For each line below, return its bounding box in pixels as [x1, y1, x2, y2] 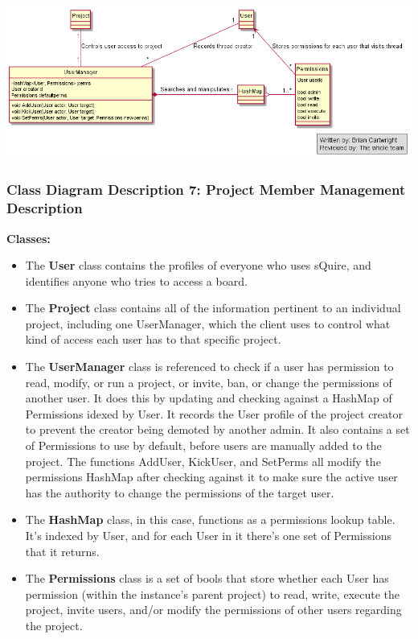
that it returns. [25, 542, 100, 559]
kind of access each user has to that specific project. [25, 331, 281, 348]
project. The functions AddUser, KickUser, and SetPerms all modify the [25, 452, 381, 469]
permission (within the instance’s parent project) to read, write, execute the [25, 585, 400, 602]
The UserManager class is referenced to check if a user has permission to [25, 358, 394, 375]
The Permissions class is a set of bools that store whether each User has [25, 570, 389, 587]
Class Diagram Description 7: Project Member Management [6, 179, 406, 200]
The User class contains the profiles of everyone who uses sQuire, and [25, 257, 371, 274]
